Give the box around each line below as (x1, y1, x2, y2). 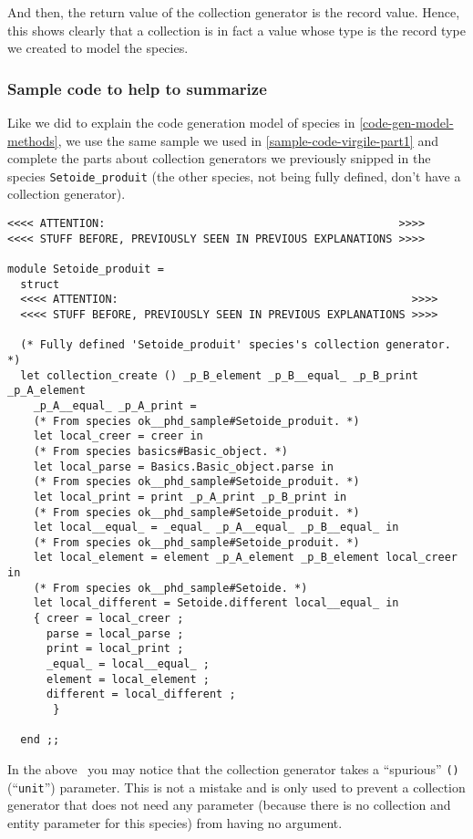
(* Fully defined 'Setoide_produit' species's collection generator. (20, 338, 451, 352)
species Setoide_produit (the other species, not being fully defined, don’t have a (7, 166, 461, 185)
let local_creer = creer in (33, 430, 203, 443)
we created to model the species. (7, 38, 189, 57)
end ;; (20, 733, 60, 747)
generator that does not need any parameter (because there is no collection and (7, 795, 451, 814)
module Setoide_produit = (7, 263, 164, 275)
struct (20, 277, 60, 291)
